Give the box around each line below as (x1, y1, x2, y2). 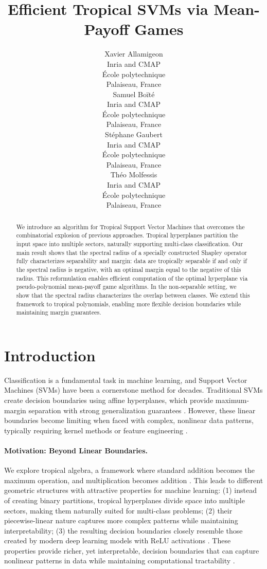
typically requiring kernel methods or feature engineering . (4, 425, 188, 435)
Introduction (4, 344, 96, 365)
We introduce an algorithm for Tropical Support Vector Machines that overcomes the (16, 222, 245, 231)
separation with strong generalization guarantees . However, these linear (28, 405, 256, 415)
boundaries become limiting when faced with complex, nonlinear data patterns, (4, 415, 254, 426)
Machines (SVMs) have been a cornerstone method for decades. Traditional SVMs (4, 384, 263, 395)
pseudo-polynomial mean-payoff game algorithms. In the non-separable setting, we (16, 282, 237, 291)
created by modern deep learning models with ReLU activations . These (4, 535, 231, 546)
